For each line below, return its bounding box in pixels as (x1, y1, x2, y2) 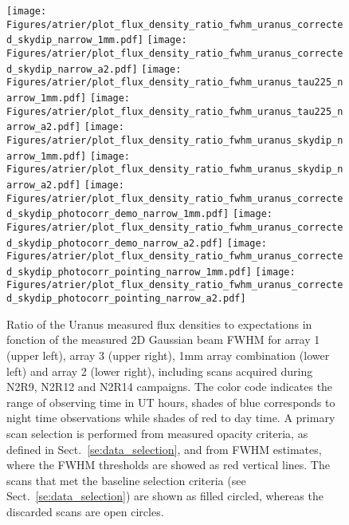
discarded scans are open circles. (6, 503, 164, 519)
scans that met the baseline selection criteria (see (6, 472, 246, 488)
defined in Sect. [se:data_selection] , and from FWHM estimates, (6, 440, 322, 457)
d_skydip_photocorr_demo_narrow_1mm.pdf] (6, 208, 229, 220)
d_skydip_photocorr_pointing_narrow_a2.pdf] (6, 293, 246, 305)
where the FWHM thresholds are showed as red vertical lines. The (6, 456, 330, 473)
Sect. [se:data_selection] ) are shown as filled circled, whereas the (6, 487, 324, 504)
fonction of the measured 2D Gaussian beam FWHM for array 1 (6, 331, 320, 348)
